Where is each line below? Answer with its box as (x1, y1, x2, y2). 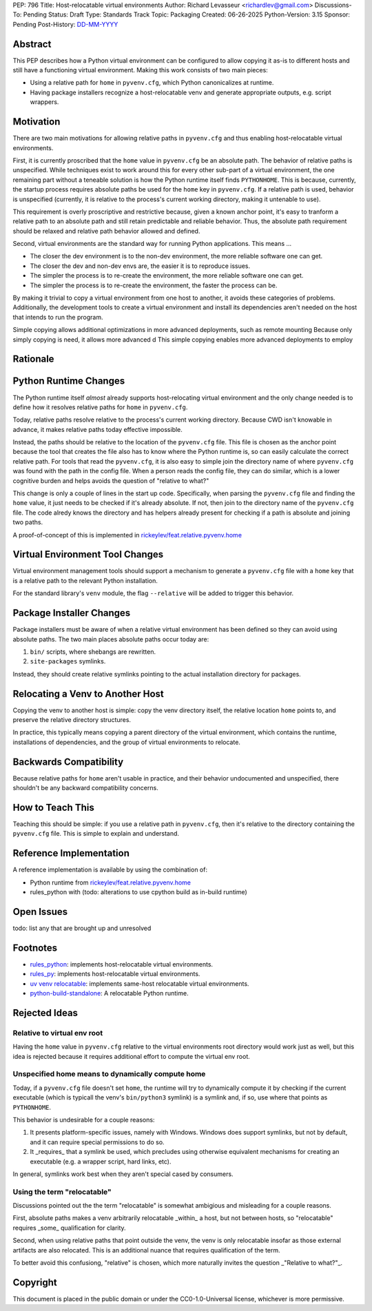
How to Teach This (12, 801, 94, 813)
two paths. (12, 518, 43, 526)
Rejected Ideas (12, 1007, 79, 1019)
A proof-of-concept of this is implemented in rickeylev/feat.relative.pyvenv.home (12, 530, 242, 539)
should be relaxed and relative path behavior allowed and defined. (12, 227, 200, 235)
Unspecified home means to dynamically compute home (12, 1069, 206, 1079)
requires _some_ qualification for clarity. (12, 1224, 127, 1232)
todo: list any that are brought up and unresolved (12, 924, 152, 932)
